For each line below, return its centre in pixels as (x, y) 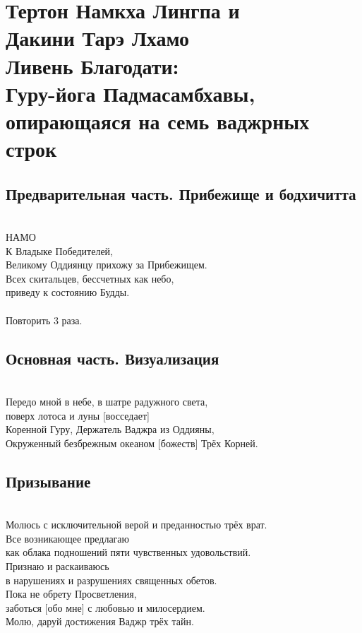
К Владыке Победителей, (60, 250)
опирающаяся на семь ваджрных (158, 120)
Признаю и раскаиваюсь (58, 566)
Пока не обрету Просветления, (71, 594)
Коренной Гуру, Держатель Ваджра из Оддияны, (110, 429)
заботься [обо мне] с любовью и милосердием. (105, 607)
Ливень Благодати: (92, 65)
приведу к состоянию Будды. (68, 292)
